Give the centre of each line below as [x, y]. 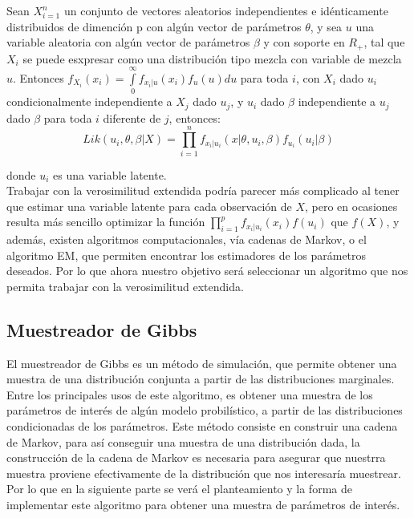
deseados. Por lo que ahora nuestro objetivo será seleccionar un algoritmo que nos [207, 271]
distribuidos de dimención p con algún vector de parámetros [154, 26]
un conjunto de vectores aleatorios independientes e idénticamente [226, 10]
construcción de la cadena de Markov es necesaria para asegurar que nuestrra [196, 457]
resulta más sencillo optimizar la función [106, 222]
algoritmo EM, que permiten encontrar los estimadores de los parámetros [187, 255]
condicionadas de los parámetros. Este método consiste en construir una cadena [202, 426]
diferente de [132, 117]
